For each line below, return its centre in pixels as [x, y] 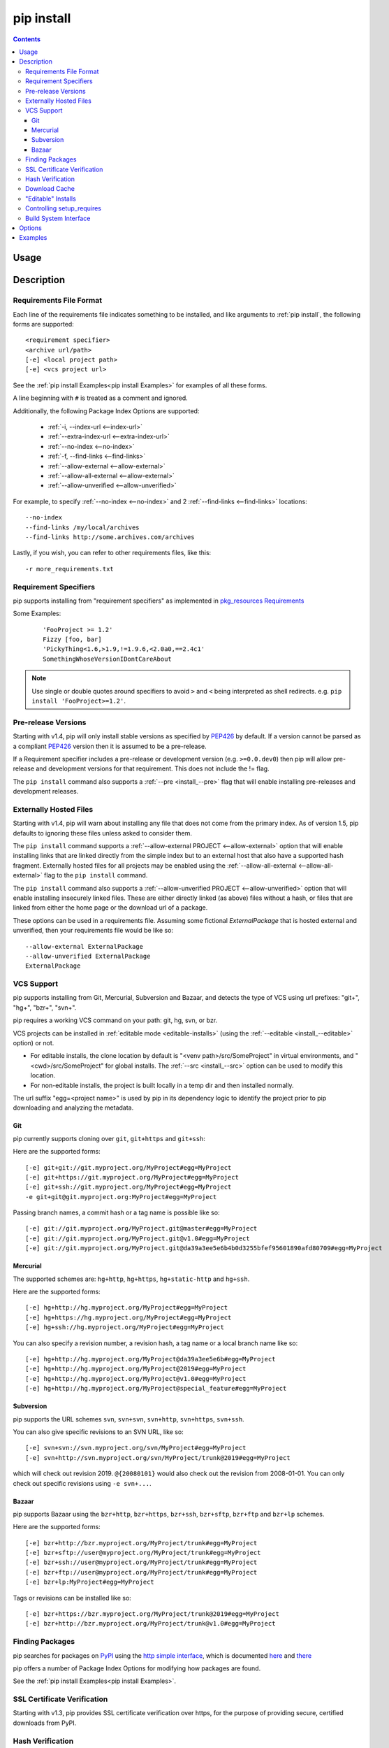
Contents [27, 39]
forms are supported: [44, 324]
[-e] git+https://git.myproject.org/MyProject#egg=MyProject [132, 1177]
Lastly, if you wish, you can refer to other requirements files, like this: [112, 553]
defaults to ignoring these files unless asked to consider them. [102, 833]
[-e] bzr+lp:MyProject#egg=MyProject [90, 1582]
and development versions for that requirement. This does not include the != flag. [153, 768]
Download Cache [50, 189]
